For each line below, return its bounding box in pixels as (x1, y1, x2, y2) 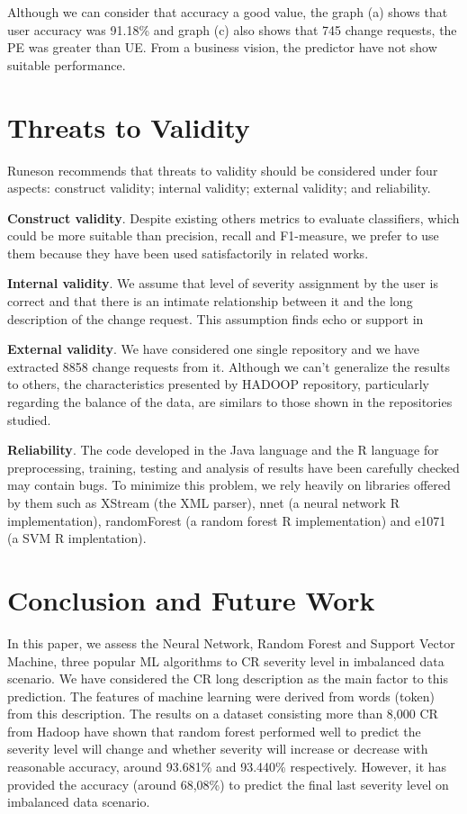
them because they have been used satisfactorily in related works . (7, 243, 369, 262)
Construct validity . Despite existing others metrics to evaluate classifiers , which (7, 208, 460, 227)
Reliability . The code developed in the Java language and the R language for (7, 440, 439, 459)
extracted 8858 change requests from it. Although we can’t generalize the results (7, 357, 451, 375)
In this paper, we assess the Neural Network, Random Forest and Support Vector (7, 633, 455, 652)
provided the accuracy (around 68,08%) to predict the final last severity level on (7, 774, 449, 793)
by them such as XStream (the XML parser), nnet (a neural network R (7, 493, 400, 511)
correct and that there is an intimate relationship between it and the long (7, 292, 413, 311)
